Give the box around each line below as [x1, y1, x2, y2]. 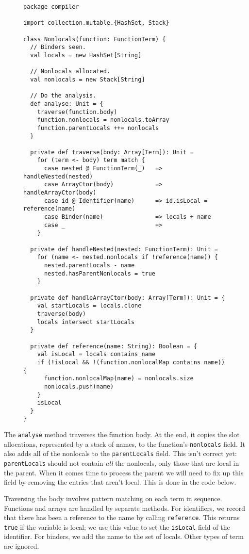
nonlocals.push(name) [44, 383, 114, 390]
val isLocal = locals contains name [37, 351, 156, 358]
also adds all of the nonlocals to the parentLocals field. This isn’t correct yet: [4, 448, 237, 458]
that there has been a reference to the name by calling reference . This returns [4, 512, 240, 522]
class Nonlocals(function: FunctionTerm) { [23, 35, 166, 43]
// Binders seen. [30, 44, 86, 51]
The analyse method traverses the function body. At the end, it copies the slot [4, 429, 240, 440]
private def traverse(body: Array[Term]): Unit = [30, 148, 194, 156]
